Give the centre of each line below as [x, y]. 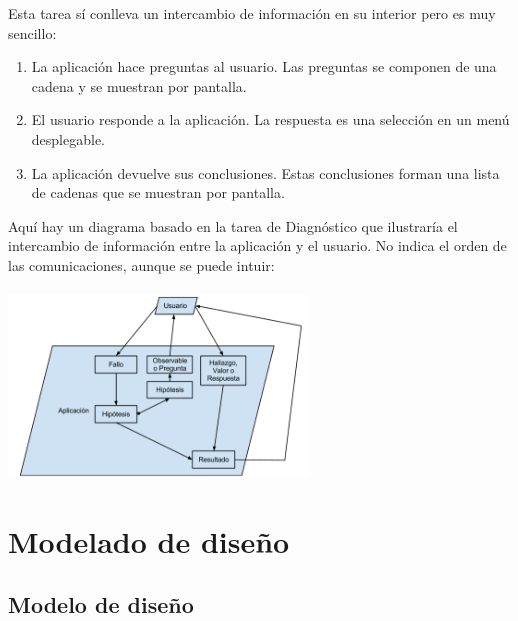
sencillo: [32, 32]
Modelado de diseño [149, 540]
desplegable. [68, 138]
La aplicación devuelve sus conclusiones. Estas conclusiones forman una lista [265, 172]
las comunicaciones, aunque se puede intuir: [141, 264]
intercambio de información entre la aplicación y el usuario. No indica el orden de [257, 245]
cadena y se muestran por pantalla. [139, 85]
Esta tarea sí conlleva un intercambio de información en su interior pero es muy [252, 13]
